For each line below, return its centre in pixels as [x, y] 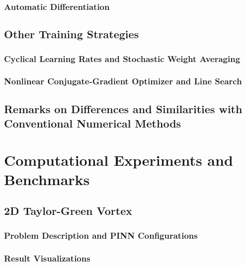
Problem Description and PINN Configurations [101, 235]
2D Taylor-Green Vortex [68, 211]
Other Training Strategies [72, 34]
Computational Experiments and [119, 160]
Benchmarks [47, 179]
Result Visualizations [47, 258]
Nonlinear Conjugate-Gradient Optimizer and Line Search [123, 81]
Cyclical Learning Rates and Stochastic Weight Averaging [122, 58]
